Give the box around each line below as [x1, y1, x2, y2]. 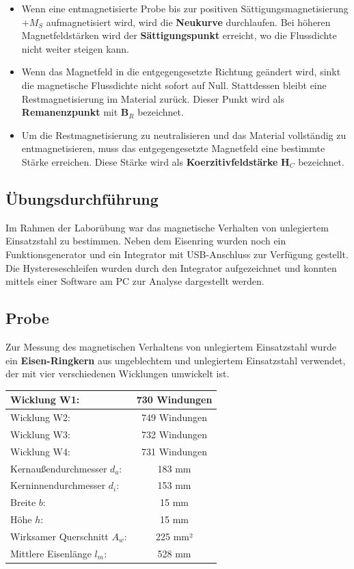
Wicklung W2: [10, 410, 70, 425]
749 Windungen [141, 410, 208, 425]
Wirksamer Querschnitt [10, 529, 109, 543]
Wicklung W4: [10, 444, 70, 458]
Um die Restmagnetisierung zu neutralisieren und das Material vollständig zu [21, 127, 346, 142]
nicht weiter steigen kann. [21, 41, 130, 55]
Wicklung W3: [10, 427, 70, 441]
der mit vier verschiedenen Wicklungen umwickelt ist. [5, 366, 230, 381]
